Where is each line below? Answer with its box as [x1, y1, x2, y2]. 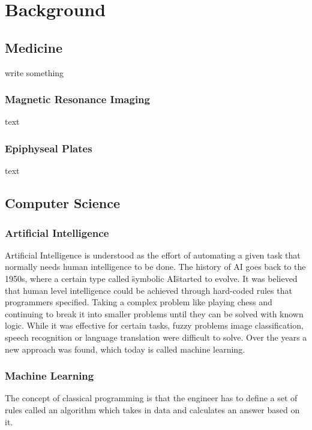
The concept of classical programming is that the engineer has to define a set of [5, 392, 298, 404]
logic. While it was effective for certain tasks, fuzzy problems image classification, [5, 319, 304, 332]
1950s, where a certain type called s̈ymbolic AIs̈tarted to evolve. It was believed [5, 272, 298, 284]
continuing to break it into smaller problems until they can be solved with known [5, 307, 304, 320]
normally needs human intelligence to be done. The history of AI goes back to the [5, 260, 306, 273]
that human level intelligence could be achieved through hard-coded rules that [5, 284, 292, 296]
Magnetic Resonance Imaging [5, 92, 150, 107]
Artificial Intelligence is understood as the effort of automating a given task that [5, 248, 301, 261]
